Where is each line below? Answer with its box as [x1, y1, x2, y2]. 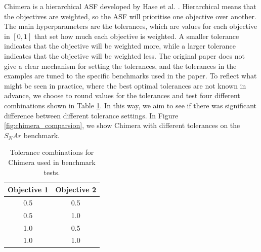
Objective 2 [55, 184, 96, 195]
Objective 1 [8, 184, 49, 195]
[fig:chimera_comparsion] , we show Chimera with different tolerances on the [4, 120, 240, 131]
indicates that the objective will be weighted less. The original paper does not [4, 50, 245, 61]
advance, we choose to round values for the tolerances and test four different [4, 90, 240, 101]
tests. [43, 166, 60, 177]
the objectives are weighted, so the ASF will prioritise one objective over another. [4, 11, 256, 21]
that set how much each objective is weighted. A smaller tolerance [34, 30, 239, 41]
